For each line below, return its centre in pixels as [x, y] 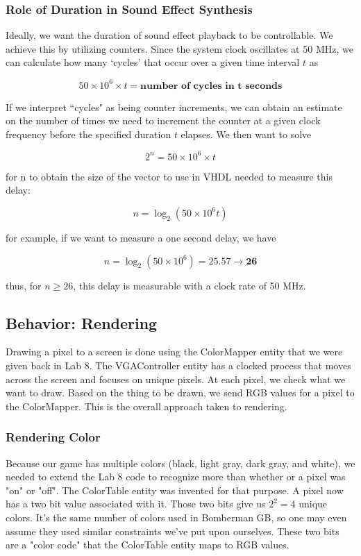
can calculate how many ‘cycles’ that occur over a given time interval [153, 62]
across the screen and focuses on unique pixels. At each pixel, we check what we [176, 379]
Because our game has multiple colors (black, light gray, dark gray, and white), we [180, 463]
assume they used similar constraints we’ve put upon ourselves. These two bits [173, 531]
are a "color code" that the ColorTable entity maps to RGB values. [148, 545]
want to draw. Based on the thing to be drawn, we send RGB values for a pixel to [180, 393]
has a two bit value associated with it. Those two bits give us [136, 504]
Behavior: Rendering [82, 322]
